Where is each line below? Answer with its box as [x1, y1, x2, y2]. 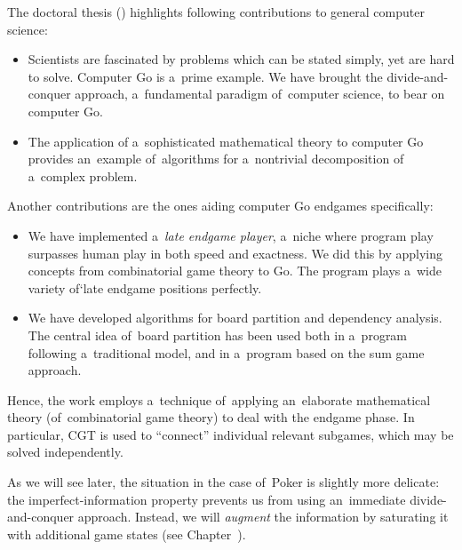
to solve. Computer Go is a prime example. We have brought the [28, 67, 383, 85]
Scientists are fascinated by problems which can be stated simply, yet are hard [28, 50, 455, 68]
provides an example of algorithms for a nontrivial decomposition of [28, 149, 404, 168]
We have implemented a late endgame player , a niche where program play [28, 226, 434, 244]
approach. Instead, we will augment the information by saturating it [77, 507, 449, 526]
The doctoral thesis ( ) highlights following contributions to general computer [7, 3, 425, 20]
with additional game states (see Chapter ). [7, 524, 246, 543]
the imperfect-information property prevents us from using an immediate [7, 490, 406, 508]
